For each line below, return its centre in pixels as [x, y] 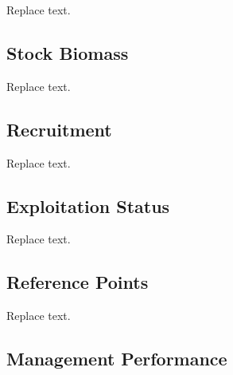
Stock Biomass [68, 52]
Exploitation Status [88, 205]
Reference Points [78, 282]
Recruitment [59, 129]
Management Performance [117, 359]
